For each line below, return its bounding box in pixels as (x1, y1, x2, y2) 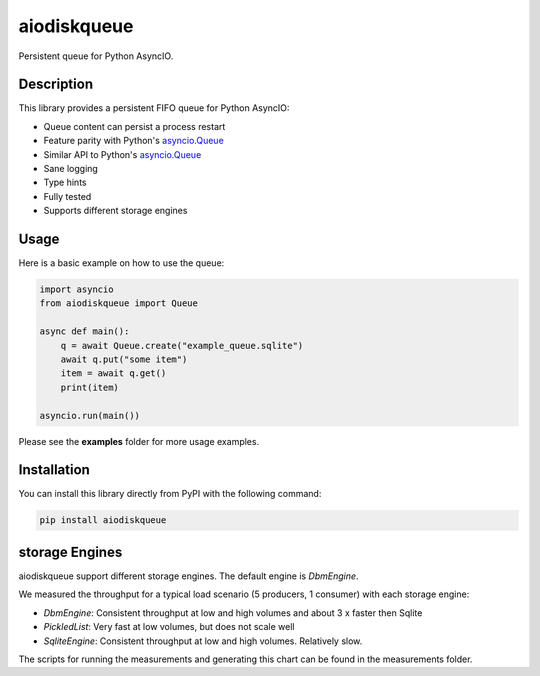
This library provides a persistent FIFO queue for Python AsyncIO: (18, 102, 290, 114)
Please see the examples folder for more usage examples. (18, 435, 260, 447)
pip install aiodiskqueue (39, 515, 167, 526)
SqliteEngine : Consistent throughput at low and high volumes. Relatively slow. (43, 635, 363, 647)
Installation (18, 461, 90, 479)
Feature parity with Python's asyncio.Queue (43, 135, 224, 147)
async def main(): (39, 326, 130, 337)
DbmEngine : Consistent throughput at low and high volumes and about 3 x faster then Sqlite (43, 606, 423, 619)
